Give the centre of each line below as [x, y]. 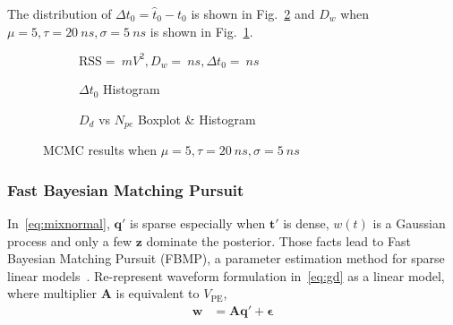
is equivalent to [158, 293]
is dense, [306, 223]
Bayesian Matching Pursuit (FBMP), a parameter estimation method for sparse [226, 258]
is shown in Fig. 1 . [201, 31]
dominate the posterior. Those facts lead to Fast [278, 240]
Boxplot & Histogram [197, 119]
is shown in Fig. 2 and [253, 13]
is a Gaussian [409, 223]
